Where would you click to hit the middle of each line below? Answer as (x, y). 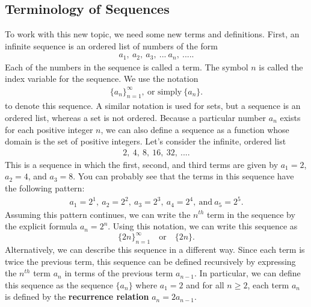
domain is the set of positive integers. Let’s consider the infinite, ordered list (146, 141)
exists (290, 117)
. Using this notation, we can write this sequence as (203, 226)
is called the (281, 67)
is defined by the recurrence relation (77, 296)
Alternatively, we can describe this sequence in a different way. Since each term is (155, 250)
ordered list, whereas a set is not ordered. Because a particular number (136, 117)
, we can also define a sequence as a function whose (195, 129)
